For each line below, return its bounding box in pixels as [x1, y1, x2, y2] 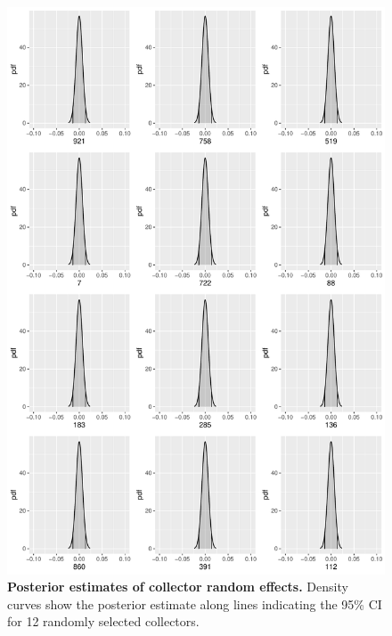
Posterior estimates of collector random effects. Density [7, 577, 348, 596]
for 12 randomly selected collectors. [7, 612, 200, 631]
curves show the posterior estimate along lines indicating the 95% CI [7, 594, 382, 613]
